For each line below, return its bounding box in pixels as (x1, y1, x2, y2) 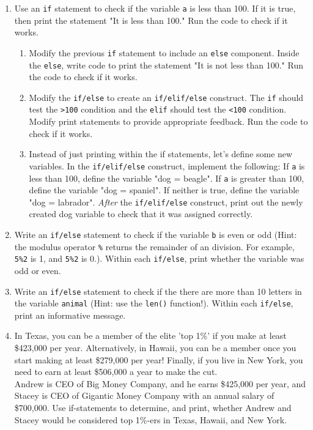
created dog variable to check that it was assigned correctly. (29, 207, 253, 220)
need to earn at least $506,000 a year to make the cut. (14, 365, 218, 378)
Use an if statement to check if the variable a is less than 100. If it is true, (14, 2, 296, 14)
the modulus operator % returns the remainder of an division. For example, (14, 240, 295, 253)
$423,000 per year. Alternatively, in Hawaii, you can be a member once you (14, 341, 296, 354)
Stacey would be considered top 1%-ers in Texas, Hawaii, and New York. (14, 413, 287, 426)
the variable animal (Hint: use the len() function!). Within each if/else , (14, 297, 293, 310)
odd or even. (14, 264, 61, 276)
